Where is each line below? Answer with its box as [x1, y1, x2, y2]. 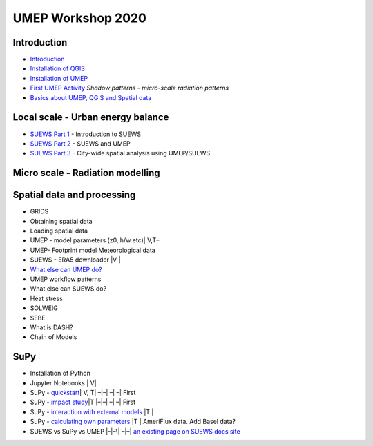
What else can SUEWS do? [30, 284, 107, 293]
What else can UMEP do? [30, 265, 103, 273]
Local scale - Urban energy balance [12, 111, 169, 124]
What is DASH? [30, 323, 73, 331]
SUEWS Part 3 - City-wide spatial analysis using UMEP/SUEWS [30, 149, 211, 157]
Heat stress [30, 294, 64, 302]
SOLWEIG [30, 304, 59, 312]
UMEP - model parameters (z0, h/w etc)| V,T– [30, 236, 160, 244]
